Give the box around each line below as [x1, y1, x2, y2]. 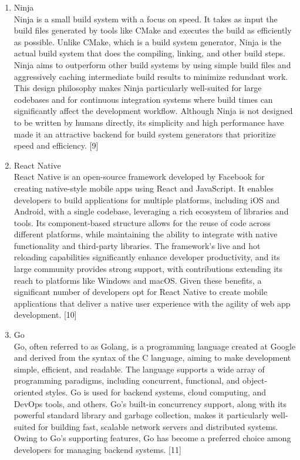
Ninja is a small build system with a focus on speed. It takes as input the [14, 12, 278, 25]
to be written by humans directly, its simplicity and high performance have [14, 116, 284, 128]
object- [242, 374, 268, 387]
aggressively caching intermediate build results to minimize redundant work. [14, 70, 288, 82]
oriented [14, 386, 43, 398]
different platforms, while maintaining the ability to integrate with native [14, 228, 278, 240]
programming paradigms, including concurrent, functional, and [14, 374, 240, 387]
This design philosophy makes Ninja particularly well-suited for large [14, 82, 262, 94]
